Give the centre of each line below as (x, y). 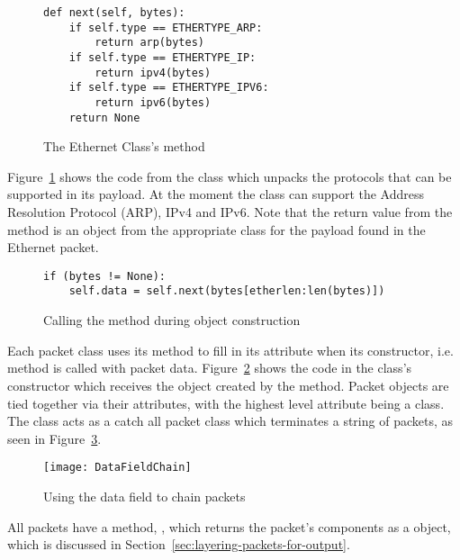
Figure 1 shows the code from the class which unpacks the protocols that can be (230, 176)
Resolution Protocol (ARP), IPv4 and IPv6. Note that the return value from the (230, 212)
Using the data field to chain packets (144, 496)
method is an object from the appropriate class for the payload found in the (216, 229)
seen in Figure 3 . (54, 438)
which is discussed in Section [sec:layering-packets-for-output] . (179, 544)
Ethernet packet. (53, 247)
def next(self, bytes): (114, 13)
